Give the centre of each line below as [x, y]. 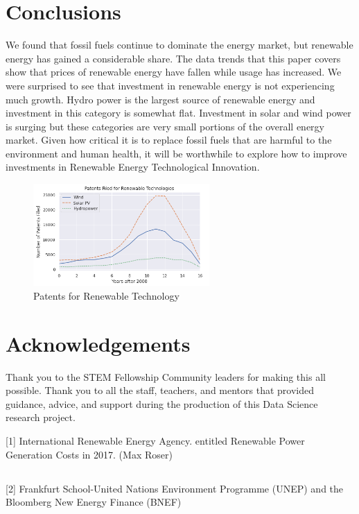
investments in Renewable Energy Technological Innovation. [133, 167]
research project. [41, 417]
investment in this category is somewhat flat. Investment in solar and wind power [178, 113]
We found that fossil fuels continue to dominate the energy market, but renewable [179, 45]
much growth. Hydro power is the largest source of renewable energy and [160, 99]
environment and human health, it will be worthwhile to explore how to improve [176, 153]
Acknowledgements [98, 343]
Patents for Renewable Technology [106, 295]
